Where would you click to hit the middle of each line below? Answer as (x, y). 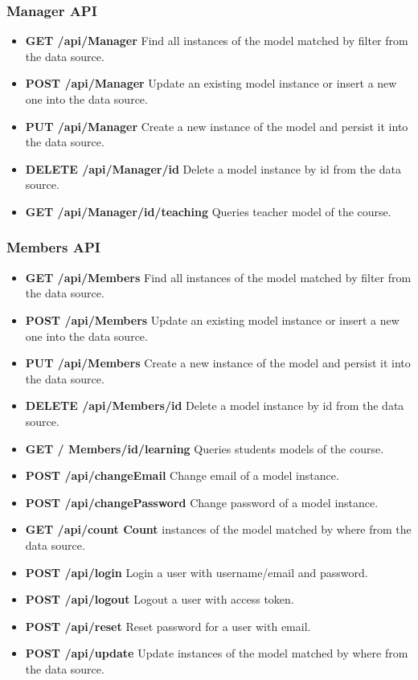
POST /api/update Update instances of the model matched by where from (217, 653)
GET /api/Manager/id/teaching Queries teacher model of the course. (208, 211)
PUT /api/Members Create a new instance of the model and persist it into (218, 363)
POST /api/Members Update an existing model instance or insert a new (212, 320)
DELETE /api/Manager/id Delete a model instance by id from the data (213, 168)
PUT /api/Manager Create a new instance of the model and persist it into (217, 126)
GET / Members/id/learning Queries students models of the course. (205, 448)
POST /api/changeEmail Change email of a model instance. (182, 475)
